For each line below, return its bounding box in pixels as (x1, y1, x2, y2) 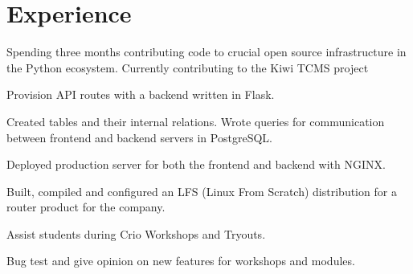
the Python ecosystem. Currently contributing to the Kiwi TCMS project (6, 59, 369, 76)
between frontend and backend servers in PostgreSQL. (6, 129, 272, 145)
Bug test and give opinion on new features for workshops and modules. (6, 252, 355, 269)
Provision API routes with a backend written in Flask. (6, 86, 275, 103)
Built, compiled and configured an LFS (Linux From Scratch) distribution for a (6, 182, 397, 199)
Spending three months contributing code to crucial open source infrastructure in (6, 43, 407, 60)
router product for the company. (6, 198, 166, 215)
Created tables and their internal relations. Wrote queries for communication (6, 112, 385, 129)
